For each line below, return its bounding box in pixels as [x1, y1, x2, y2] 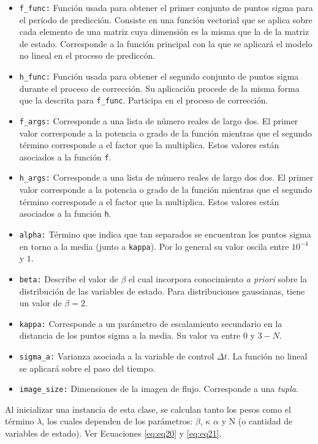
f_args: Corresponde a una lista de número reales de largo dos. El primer [19, 114, 298, 127]
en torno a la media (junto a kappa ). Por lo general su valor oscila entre [19, 239, 289, 252]
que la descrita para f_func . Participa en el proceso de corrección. [19, 94, 268, 107]
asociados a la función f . [19, 150, 112, 163]
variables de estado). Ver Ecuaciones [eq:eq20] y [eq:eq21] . [5, 427, 222, 440]
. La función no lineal [227, 349, 308, 362]
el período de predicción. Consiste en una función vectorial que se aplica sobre [19, 13, 312, 26]
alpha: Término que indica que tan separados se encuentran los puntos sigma [19, 227, 311, 240]
